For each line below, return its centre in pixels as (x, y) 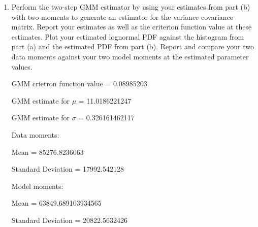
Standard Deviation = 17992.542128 (68, 169)
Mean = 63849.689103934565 (56, 203)
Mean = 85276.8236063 (47, 152)
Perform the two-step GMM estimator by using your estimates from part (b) (131, 7)
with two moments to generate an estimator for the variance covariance (122, 17)
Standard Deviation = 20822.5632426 (69, 220)
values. (22, 66)
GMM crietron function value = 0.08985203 (79, 84)
